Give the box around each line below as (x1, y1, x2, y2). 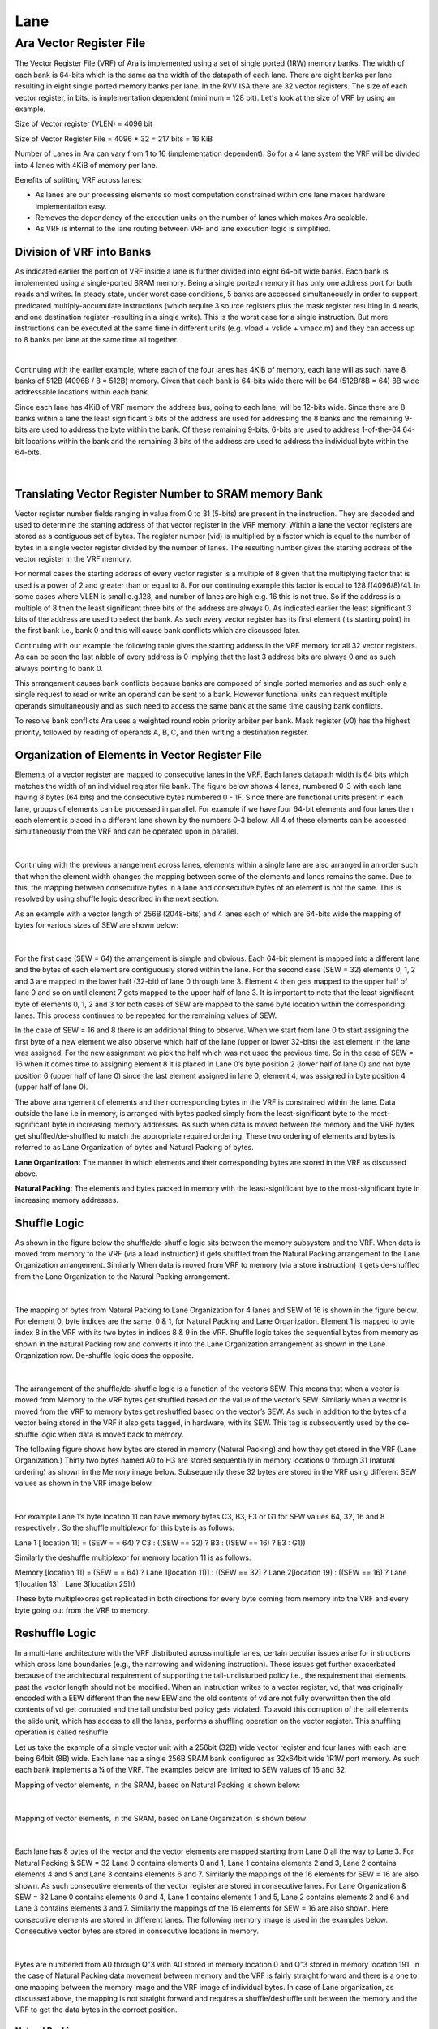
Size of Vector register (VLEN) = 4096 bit (15, 118, 153, 129)
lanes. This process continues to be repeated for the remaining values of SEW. (15, 1010, 277, 1020)
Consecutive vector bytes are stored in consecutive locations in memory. (15, 1926, 260, 1936)
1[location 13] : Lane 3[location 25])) (15, 1579, 135, 1588)
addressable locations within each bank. (15, 387, 150, 397)
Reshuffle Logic (15, 1626, 97, 1640)
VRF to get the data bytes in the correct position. (15, 2005, 178, 2014)
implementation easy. (35, 201, 107, 211)
